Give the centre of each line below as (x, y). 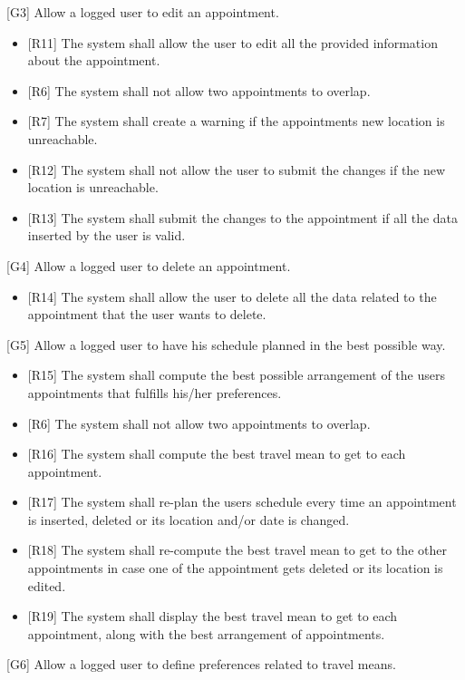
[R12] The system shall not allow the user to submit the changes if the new (237, 169)
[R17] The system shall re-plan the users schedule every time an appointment (242, 502)
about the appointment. (94, 60)
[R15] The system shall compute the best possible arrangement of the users (236, 375)
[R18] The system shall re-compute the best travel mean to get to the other (237, 550)
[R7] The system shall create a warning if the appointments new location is (236, 121)
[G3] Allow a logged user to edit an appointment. (143, 12)
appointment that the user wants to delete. (147, 314)
